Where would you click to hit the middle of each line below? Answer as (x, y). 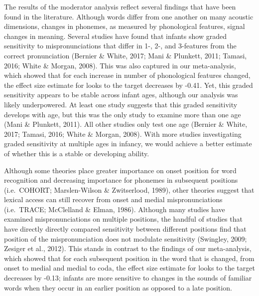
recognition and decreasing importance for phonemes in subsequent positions (121, 180)
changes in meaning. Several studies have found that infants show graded (115, 36)
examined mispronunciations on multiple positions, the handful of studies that (123, 219)
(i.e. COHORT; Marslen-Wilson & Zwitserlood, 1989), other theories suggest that (129, 189)
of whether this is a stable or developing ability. (77, 153)
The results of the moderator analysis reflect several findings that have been (120, 6)
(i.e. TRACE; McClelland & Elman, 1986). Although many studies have (115, 209)
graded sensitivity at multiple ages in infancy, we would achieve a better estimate (128, 144)
